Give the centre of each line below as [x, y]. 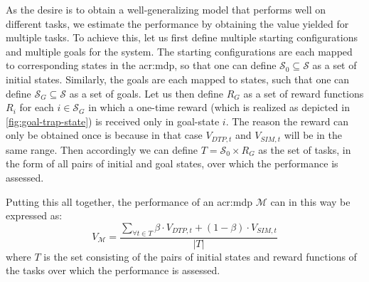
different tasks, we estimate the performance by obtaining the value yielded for [177, 23]
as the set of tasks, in [305, 149]
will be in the [313, 135]
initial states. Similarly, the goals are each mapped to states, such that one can [178, 79]
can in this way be [310, 201]
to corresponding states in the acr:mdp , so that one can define [141, 65]
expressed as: [34, 215]
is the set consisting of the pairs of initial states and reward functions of [200, 256]
